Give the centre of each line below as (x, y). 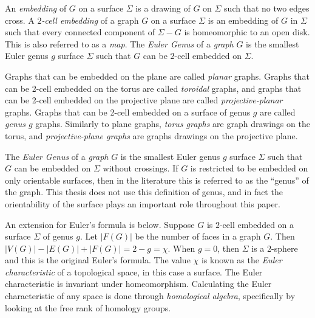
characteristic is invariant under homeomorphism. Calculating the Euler (138, 284)
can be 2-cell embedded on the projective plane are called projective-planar (144, 100)
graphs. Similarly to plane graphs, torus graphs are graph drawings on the (173, 124)
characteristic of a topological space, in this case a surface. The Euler (134, 271)
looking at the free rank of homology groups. (88, 307)
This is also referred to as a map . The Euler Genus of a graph (119, 43)
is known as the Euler (242, 260)
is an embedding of (243, 20)
